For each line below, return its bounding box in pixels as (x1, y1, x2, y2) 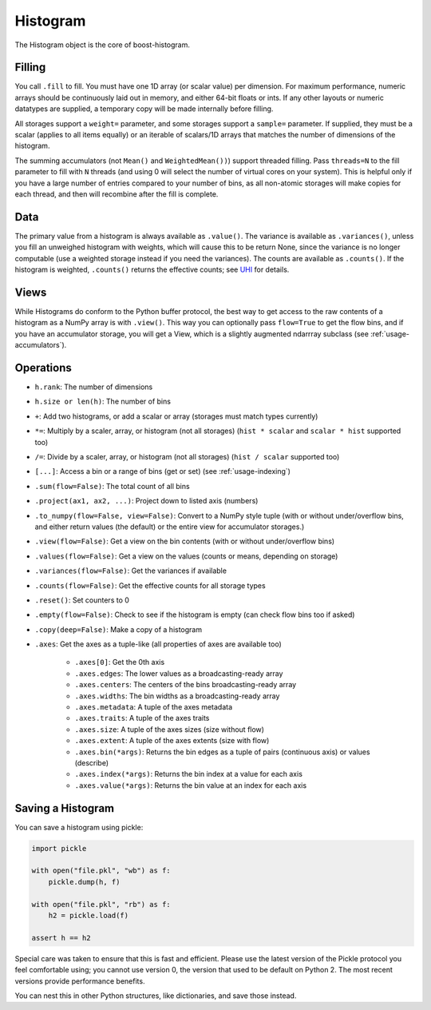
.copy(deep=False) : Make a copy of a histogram (34, 624, 203, 634)
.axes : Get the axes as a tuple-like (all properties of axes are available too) (34, 639, 283, 649)
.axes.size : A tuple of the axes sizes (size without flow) (74, 724, 265, 734)
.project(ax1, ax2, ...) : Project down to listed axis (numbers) (34, 496, 259, 506)
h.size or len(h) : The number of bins (34, 396, 172, 407)
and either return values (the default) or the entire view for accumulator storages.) (34, 522, 305, 531)
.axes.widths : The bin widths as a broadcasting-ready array (74, 691, 280, 701)
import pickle (31, 844, 87, 853)
